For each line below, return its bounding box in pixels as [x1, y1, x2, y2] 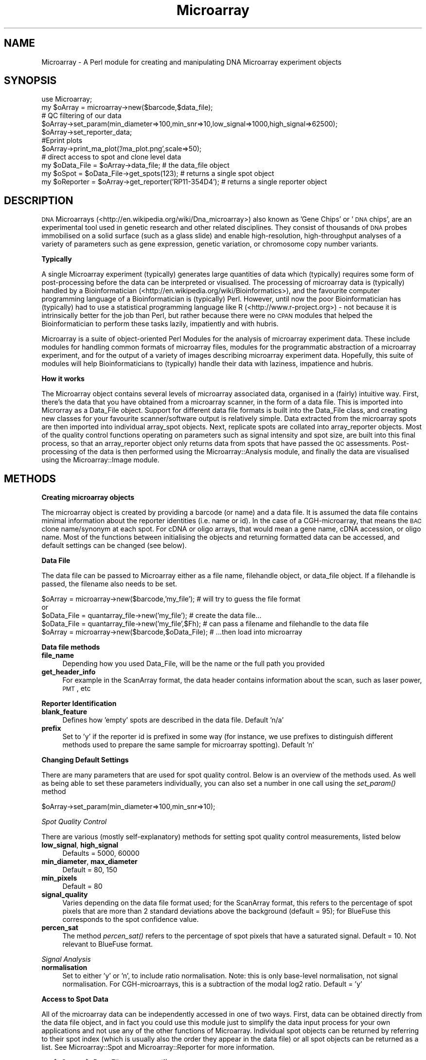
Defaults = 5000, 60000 [62, 849, 140, 858]
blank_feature [41, 707, 88, 716]
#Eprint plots [41, 136, 83, 145]
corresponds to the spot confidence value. [62, 915, 199, 924]
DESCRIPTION [4, 194, 73, 207]
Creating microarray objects [41, 493, 135, 502]
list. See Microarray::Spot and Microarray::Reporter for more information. [41, 1043, 275, 1052]
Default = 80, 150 [62, 866, 118, 874]
